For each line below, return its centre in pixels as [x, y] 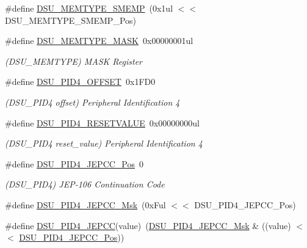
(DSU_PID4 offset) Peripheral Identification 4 [92, 102]
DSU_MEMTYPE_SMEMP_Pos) [70, 20]
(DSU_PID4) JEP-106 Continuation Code [85, 184]
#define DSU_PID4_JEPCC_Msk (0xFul [85, 204]
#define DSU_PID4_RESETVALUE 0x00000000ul [102, 122]
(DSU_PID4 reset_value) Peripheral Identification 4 [104, 143]
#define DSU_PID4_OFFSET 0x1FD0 [80, 82]
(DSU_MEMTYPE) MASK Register [74, 61]
